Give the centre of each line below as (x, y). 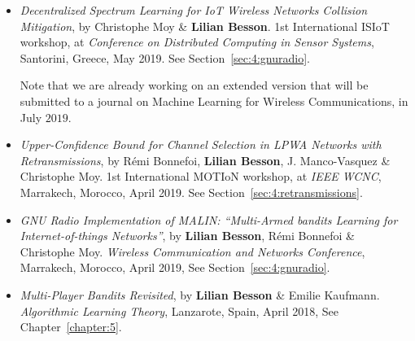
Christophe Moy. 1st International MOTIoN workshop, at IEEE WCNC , (201, 176)
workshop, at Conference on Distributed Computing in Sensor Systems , (197, 42)
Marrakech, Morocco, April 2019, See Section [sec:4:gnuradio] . (175, 267)
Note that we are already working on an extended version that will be (194, 85)
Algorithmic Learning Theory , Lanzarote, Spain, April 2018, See (179, 310)
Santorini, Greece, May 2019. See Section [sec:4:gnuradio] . (165, 57)
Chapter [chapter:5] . (71, 327)
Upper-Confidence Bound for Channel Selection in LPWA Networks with (201, 144)
